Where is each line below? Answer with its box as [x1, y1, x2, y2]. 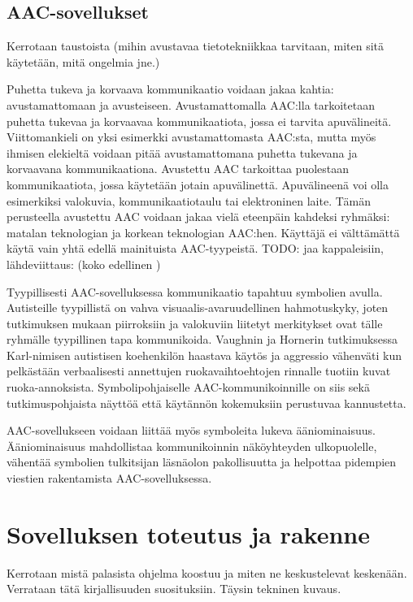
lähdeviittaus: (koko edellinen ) [7, 255, 161, 272]
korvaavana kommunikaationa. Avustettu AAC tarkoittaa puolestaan [7, 160, 350, 177]
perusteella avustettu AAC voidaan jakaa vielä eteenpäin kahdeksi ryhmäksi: [7, 208, 390, 225]
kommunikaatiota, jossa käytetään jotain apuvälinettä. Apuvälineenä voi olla [7, 175, 389, 193]
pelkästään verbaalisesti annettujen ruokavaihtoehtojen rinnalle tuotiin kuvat [7, 362, 391, 379]
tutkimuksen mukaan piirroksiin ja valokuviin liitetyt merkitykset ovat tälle [7, 314, 383, 331]
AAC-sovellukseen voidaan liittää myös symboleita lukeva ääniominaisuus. [7, 422, 376, 439]
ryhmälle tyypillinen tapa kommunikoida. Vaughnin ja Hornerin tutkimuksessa [7, 331, 398, 348]
